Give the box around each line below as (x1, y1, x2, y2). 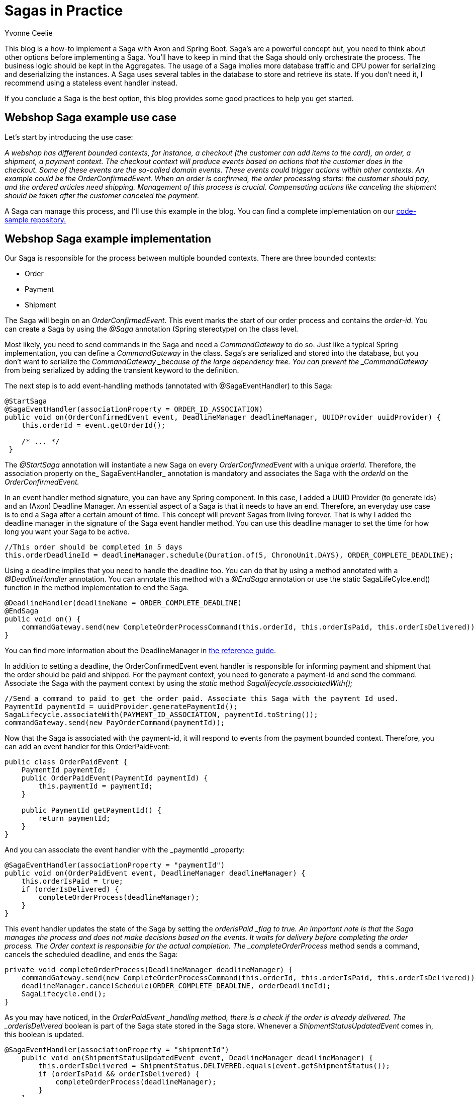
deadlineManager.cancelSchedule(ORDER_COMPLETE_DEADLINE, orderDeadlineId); (21, 982, 331, 990)
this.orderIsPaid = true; (21, 877, 124, 886)
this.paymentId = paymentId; (38, 782, 153, 791)
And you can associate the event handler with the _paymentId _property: (5, 845, 245, 854)
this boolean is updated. (5, 1030, 84, 1039)
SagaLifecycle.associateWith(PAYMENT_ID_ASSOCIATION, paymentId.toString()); (5, 711, 318, 719)
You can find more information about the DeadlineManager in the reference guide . (5, 646, 276, 655)
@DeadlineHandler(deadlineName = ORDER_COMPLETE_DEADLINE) (5, 599, 242, 607)
